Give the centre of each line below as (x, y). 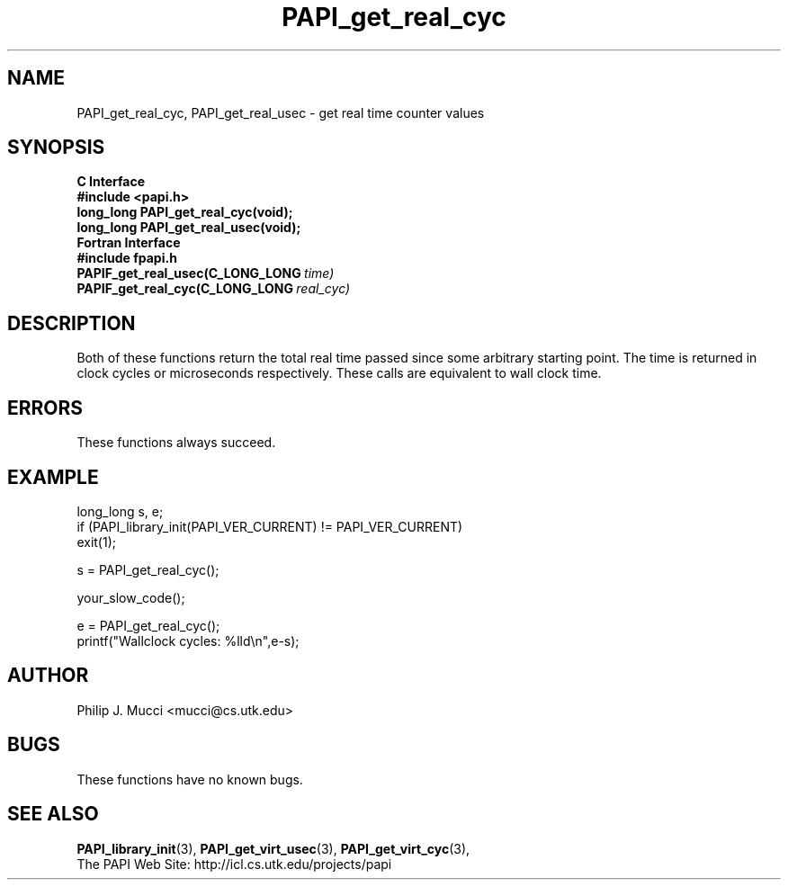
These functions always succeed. (176, 443)
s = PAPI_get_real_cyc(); (148, 569)
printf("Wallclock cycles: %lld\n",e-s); (188, 641)
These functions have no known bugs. (190, 779)
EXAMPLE (53, 477)
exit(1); (96, 542)
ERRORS (45, 408)
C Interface (111, 182)
